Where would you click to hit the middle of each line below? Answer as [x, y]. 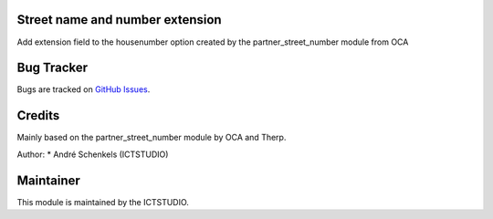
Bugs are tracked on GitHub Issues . [84, 89]
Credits [38, 115]
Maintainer [49, 180]
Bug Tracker [52, 68]
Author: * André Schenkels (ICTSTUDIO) [93, 154]
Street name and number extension [120, 20]
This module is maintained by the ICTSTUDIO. [103, 202]
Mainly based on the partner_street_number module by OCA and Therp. [152, 138]
